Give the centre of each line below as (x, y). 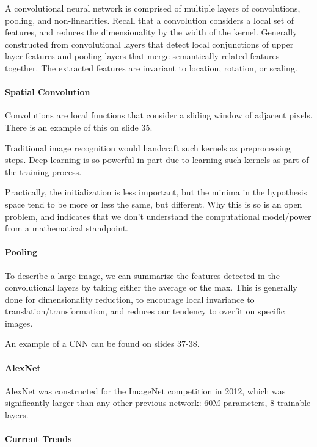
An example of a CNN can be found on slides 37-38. (102, 343)
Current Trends (38, 439)
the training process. (43, 171)
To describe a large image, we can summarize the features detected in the (142, 275)
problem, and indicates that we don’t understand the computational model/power (158, 216)
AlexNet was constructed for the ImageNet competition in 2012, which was (145, 391)
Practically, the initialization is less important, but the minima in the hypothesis (156, 192)
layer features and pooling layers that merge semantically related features (142, 56)
